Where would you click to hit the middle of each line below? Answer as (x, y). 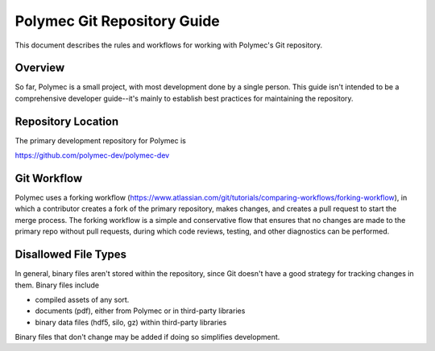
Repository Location (67, 121)
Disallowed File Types (71, 255)
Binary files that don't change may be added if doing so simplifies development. (147, 337)
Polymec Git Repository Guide (118, 21)
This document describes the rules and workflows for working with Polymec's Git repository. (168, 45)
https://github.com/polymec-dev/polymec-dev (92, 155)
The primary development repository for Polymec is (101, 140)
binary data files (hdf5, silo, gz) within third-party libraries (131, 322)
